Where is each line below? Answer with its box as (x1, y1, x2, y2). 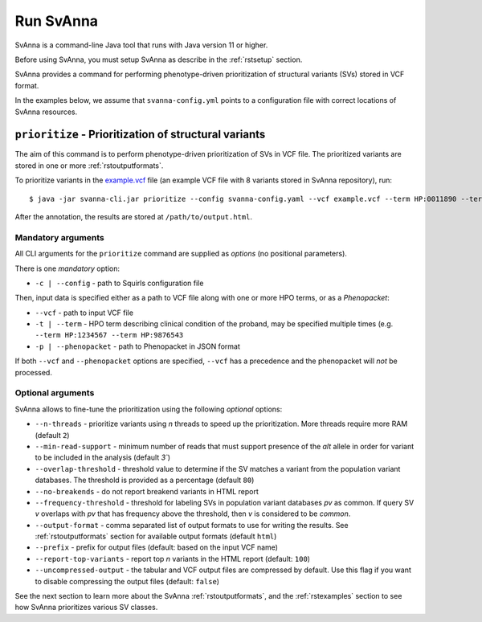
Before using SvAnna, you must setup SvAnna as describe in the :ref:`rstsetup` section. (14, 55, 303, 64)
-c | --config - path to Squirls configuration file (35, 278, 204, 288)
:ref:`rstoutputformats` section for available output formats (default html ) (35, 531, 277, 542)
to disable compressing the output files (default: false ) (35, 576, 220, 586)
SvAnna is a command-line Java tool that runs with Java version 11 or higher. (14, 40, 268, 50)
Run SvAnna (14, 12, 99, 30)
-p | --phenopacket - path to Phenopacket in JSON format (35, 342, 240, 351)
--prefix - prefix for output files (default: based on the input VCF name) (35, 542, 279, 552)
